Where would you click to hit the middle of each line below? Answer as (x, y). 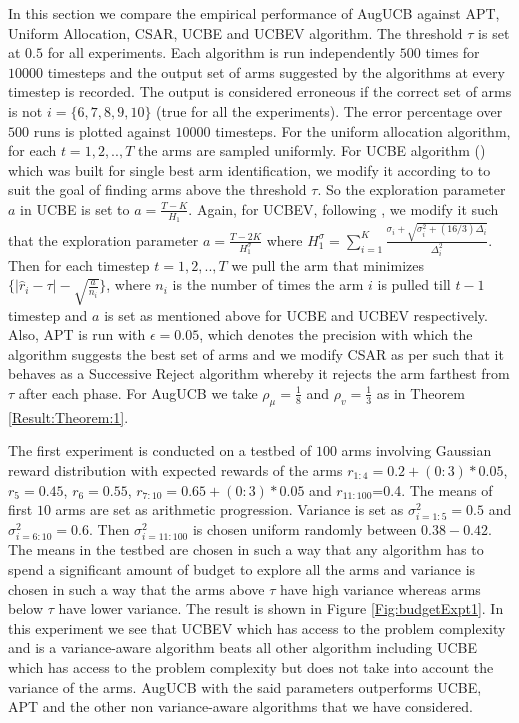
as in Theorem (420, 392)
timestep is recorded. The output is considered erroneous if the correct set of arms (260, 91)
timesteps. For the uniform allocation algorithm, (363, 130)
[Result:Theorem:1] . (68, 416)
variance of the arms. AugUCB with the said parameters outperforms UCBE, (245, 686)
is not (25, 110)
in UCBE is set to (75, 208)
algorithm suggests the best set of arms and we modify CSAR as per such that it (256, 353)
